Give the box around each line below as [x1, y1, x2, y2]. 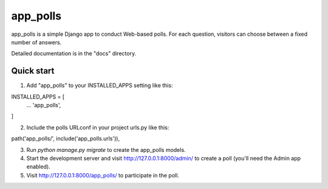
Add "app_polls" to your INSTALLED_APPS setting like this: [26, 82, 173, 89]
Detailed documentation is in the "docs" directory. [11, 50, 137, 57]
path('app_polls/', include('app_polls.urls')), [11, 135, 120, 142]
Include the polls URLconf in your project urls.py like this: [26, 123, 169, 131]
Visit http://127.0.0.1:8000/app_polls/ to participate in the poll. [26, 171, 179, 179]
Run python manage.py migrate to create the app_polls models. [26, 146, 186, 153]
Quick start [11, 66, 55, 76]
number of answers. [11, 38, 62, 46]
